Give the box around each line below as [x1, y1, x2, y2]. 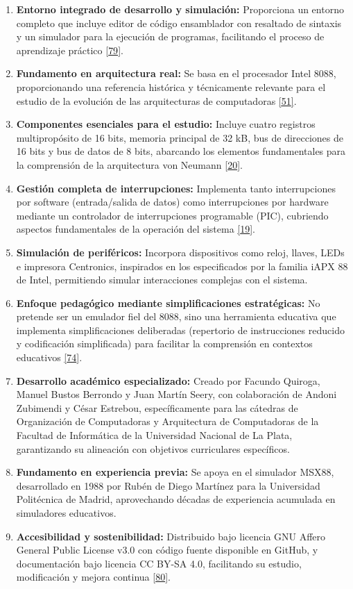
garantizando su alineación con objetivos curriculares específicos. [16, 441, 290, 456]
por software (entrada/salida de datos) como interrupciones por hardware [16, 194, 329, 209]
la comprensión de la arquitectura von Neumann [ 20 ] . [16, 157, 243, 172]
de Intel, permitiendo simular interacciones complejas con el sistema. [16, 272, 308, 287]
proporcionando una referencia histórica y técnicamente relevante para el [16, 79, 326, 94]
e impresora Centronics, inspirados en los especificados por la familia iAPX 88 [16, 258, 348, 273]
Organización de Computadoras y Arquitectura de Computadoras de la [16, 414, 319, 429]
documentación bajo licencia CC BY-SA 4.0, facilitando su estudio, [16, 556, 302, 570]
